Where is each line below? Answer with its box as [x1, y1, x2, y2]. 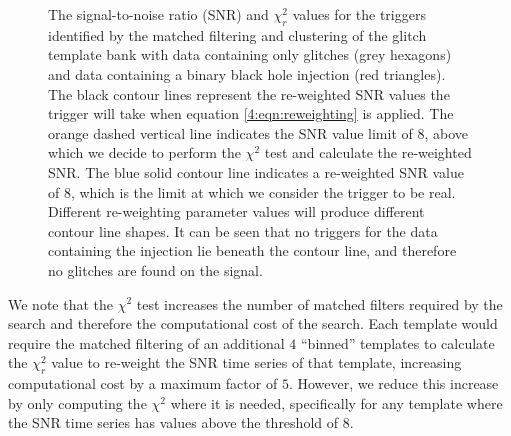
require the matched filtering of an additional [8, 332, 285, 353]
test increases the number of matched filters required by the [136, 293, 503, 314]
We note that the [8, 293, 113, 314]
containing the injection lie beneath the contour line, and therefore [48, 240, 457, 261]
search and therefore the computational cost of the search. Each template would [8, 313, 498, 334]
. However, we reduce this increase [288, 373, 499, 394]
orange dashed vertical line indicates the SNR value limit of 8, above [48, 122, 469, 143]
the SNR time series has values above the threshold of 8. [8, 412, 354, 433]
